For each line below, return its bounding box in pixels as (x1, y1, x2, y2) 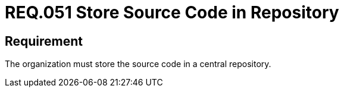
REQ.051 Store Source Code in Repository (5, 2, 339, 23)
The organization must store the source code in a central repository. (5, 59, 271, 69)
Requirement (5, 33, 83, 49)
